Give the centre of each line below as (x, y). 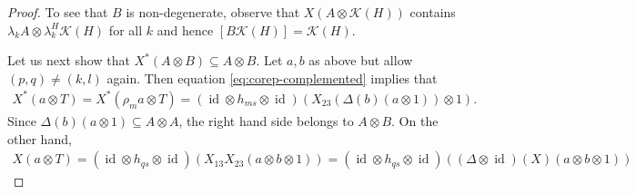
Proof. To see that (58, 12)
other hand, (40, 138)
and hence (185, 29)
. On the (415, 120)
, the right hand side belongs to (266, 120)
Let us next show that (69, 60)
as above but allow (361, 60)
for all (126, 29)
